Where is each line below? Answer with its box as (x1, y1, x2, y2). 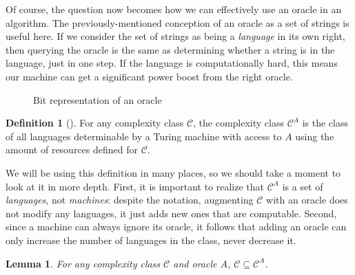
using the (295, 129, 334, 143)
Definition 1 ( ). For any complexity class (6, 115, 184, 130)
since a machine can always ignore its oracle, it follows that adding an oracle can (6, 219, 347, 234)
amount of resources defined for (6, 142, 138, 157)
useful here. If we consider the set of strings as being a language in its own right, (6, 29, 345, 43)
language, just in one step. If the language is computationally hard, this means (6, 56, 338, 70)
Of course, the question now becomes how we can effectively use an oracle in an (6, 2, 342, 16)
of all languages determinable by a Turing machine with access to (6, 129, 282, 143)
